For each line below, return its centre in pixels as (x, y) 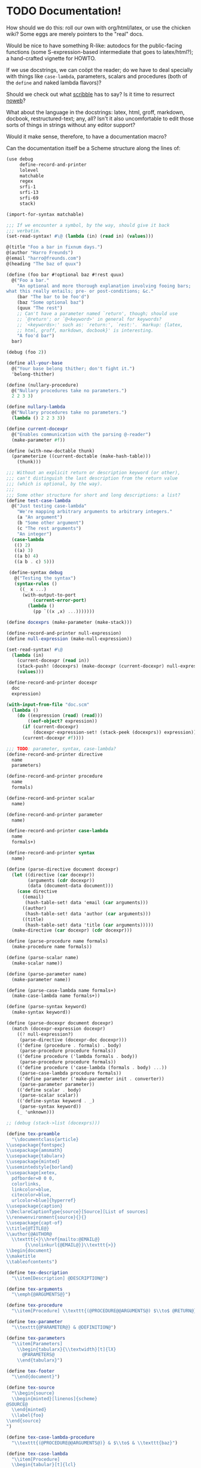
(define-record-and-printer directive (54, 754)
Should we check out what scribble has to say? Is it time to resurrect (90, 94)
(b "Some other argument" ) (51, 523)
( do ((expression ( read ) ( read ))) (60, 716)
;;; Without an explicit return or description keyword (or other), (93, 473)
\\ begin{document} (29, 1251)
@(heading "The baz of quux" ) (44, 264)
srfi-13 (29, 193)
